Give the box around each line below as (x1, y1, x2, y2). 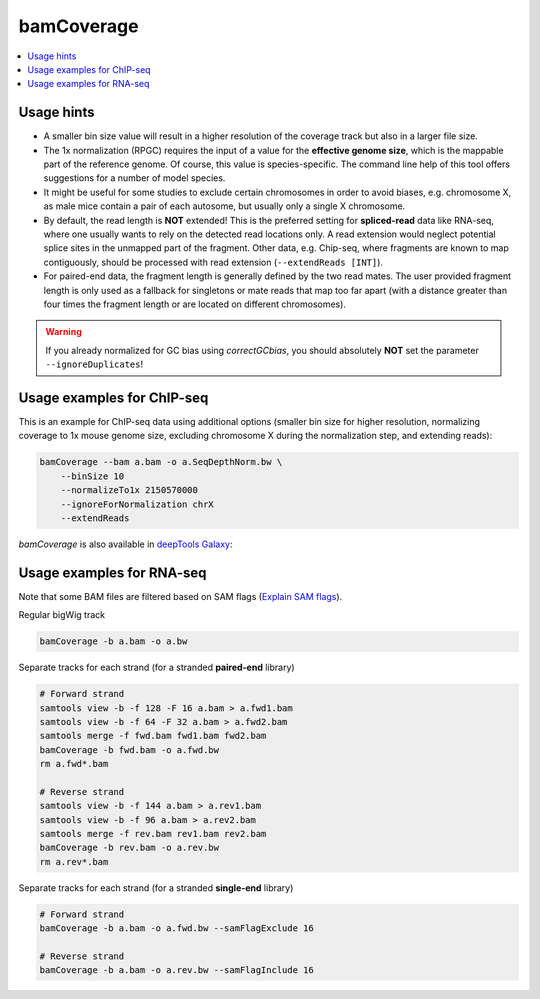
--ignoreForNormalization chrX (60, 498, 214, 510)
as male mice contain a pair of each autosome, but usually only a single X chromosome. (43, 200, 406, 212)
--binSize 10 (60, 470, 125, 482)
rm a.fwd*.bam (39, 758, 109, 770)
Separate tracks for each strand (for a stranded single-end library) (18, 881, 294, 894)
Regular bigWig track (18, 609, 105, 621)
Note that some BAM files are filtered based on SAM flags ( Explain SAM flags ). (18, 590, 343, 602)
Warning (45, 326, 82, 338)
